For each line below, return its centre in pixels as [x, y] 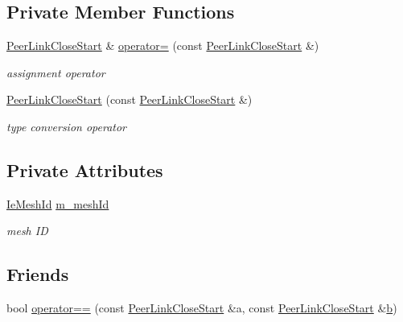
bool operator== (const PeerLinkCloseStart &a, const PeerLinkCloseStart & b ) [202, 308]
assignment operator [56, 72]
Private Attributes [85, 169]
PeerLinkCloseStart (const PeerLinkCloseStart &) [130, 99]
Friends [38, 274]
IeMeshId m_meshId [58, 203]
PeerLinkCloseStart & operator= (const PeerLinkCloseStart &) [163, 45]
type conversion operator [67, 126]
